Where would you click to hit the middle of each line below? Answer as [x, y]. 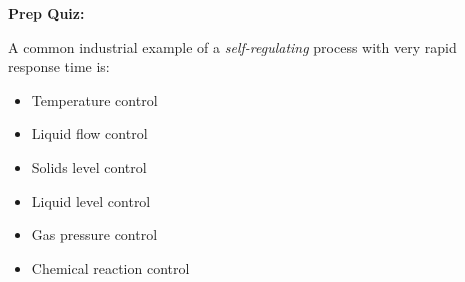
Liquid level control [91, 200]
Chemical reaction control [110, 267]
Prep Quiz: [46, 13]
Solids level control [89, 166]
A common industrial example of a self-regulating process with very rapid [232, 46]
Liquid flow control [89, 133]
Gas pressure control [94, 234]
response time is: [59, 66]
